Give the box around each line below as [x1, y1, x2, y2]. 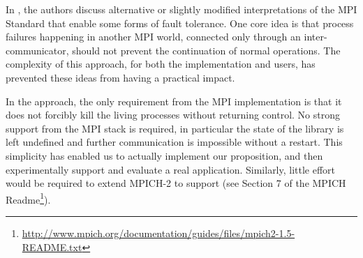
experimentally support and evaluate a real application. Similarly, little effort [6, 162, 336, 176]
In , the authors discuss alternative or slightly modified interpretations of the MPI [6, 2, 357, 16]
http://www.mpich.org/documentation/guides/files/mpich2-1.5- [22, 225, 295, 240]
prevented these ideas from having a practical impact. [6, 70, 235, 84]
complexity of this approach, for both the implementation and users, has [6, 56, 316, 71]
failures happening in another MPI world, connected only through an [6, 29, 301, 44]
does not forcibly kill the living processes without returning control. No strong [6, 107, 340, 122]
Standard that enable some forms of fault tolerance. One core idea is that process [6, 15, 354, 30]
